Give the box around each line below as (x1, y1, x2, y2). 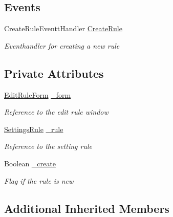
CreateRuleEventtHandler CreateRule (4, 23, 122, 34)
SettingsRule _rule (4, 123, 63, 134)
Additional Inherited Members (4, 200, 169, 216)
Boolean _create (4, 158, 56, 168)
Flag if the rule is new (4, 175, 74, 186)
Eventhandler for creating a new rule (4, 40, 120, 51)
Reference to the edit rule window (4, 106, 109, 117)
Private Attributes (4, 65, 104, 81)
